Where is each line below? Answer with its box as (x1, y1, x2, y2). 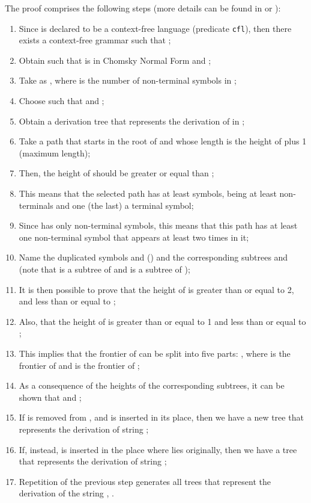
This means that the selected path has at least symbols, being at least (19, 187, 277, 199)
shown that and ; (19, 390, 82, 403)
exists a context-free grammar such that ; (19, 34, 171, 46)
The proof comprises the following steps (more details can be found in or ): (5, 2, 281, 14)
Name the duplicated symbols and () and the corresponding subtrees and (19, 251, 288, 264)
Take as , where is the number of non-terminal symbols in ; (19, 74, 237, 87)
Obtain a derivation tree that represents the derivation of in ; (19, 114, 245, 127)
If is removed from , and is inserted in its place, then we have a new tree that (19, 411, 304, 424)
